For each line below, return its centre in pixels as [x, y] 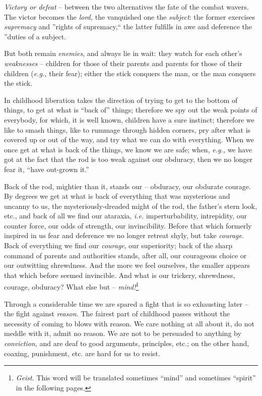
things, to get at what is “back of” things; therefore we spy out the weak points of [131, 110]
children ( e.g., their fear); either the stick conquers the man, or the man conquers [130, 73]
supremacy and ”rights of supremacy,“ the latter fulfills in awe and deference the [128, 26]
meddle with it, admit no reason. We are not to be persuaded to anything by [123, 333]
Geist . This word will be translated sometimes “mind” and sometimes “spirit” [136, 378]
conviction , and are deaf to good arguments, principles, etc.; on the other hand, [127, 343]
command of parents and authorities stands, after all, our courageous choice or [125, 255]
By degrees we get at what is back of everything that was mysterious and [117, 196]
